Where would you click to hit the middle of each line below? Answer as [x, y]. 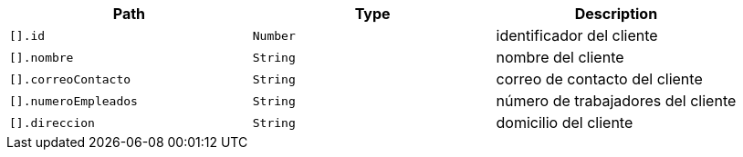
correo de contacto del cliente [599, 79]
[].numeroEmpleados [73, 101]
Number [274, 35]
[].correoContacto [70, 79]
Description [616, 14]
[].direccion [52, 123]
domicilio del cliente [565, 123]
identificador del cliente [577, 35]
